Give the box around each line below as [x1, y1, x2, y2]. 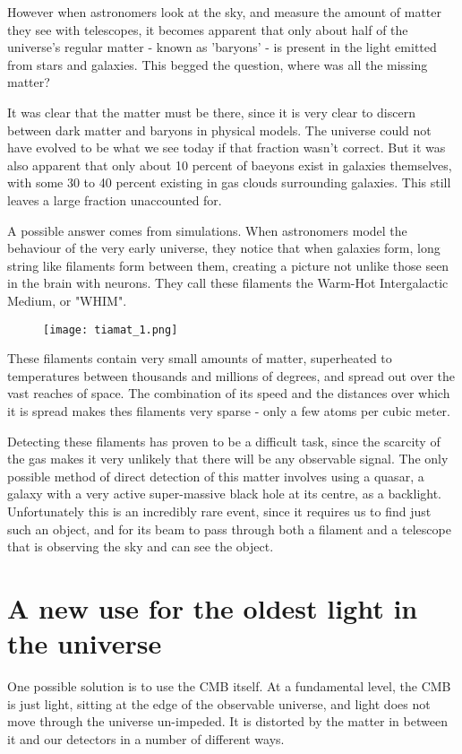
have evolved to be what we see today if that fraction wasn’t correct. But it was [7, 138, 446, 157]
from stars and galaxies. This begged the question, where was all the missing [7, 55, 428, 74]
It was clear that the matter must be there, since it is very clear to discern [7, 102, 415, 121]
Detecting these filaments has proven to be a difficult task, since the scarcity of [7, 431, 441, 450]
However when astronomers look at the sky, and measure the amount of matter [7, 3, 442, 21]
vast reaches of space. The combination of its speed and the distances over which [7, 384, 450, 403]
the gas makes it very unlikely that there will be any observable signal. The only [7, 449, 449, 468]
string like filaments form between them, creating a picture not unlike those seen [7, 256, 449, 274]
